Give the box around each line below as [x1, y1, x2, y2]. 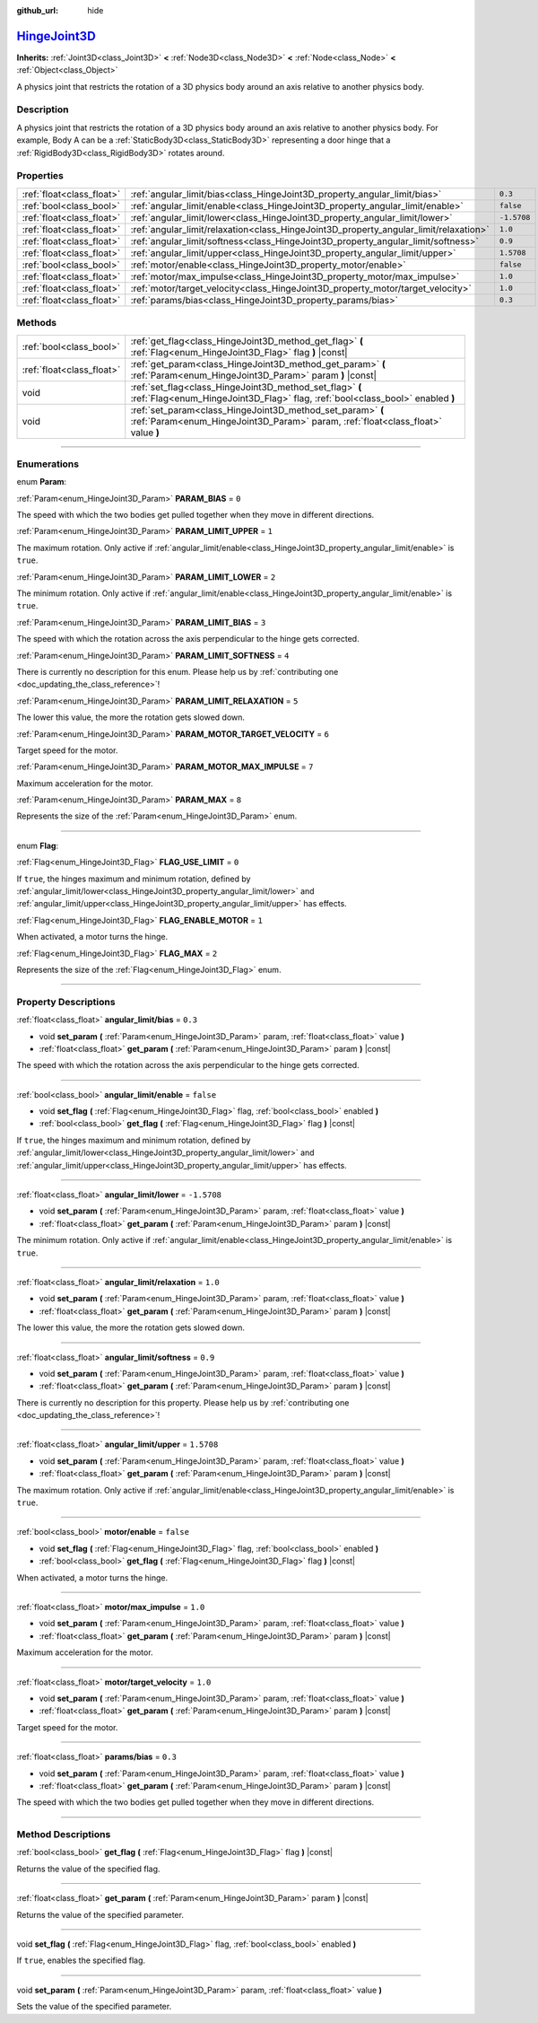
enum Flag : [16, 840, 58, 851]
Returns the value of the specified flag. [16, 1863, 161, 1874]
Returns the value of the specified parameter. [16, 1909, 184, 1920]
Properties [16, 170, 65, 182]
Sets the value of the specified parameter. [16, 2001, 172, 2012]
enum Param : [16, 477, 67, 487]
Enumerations [16, 458, 80, 470]
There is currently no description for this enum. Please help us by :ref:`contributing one [16, 666, 339, 677]
